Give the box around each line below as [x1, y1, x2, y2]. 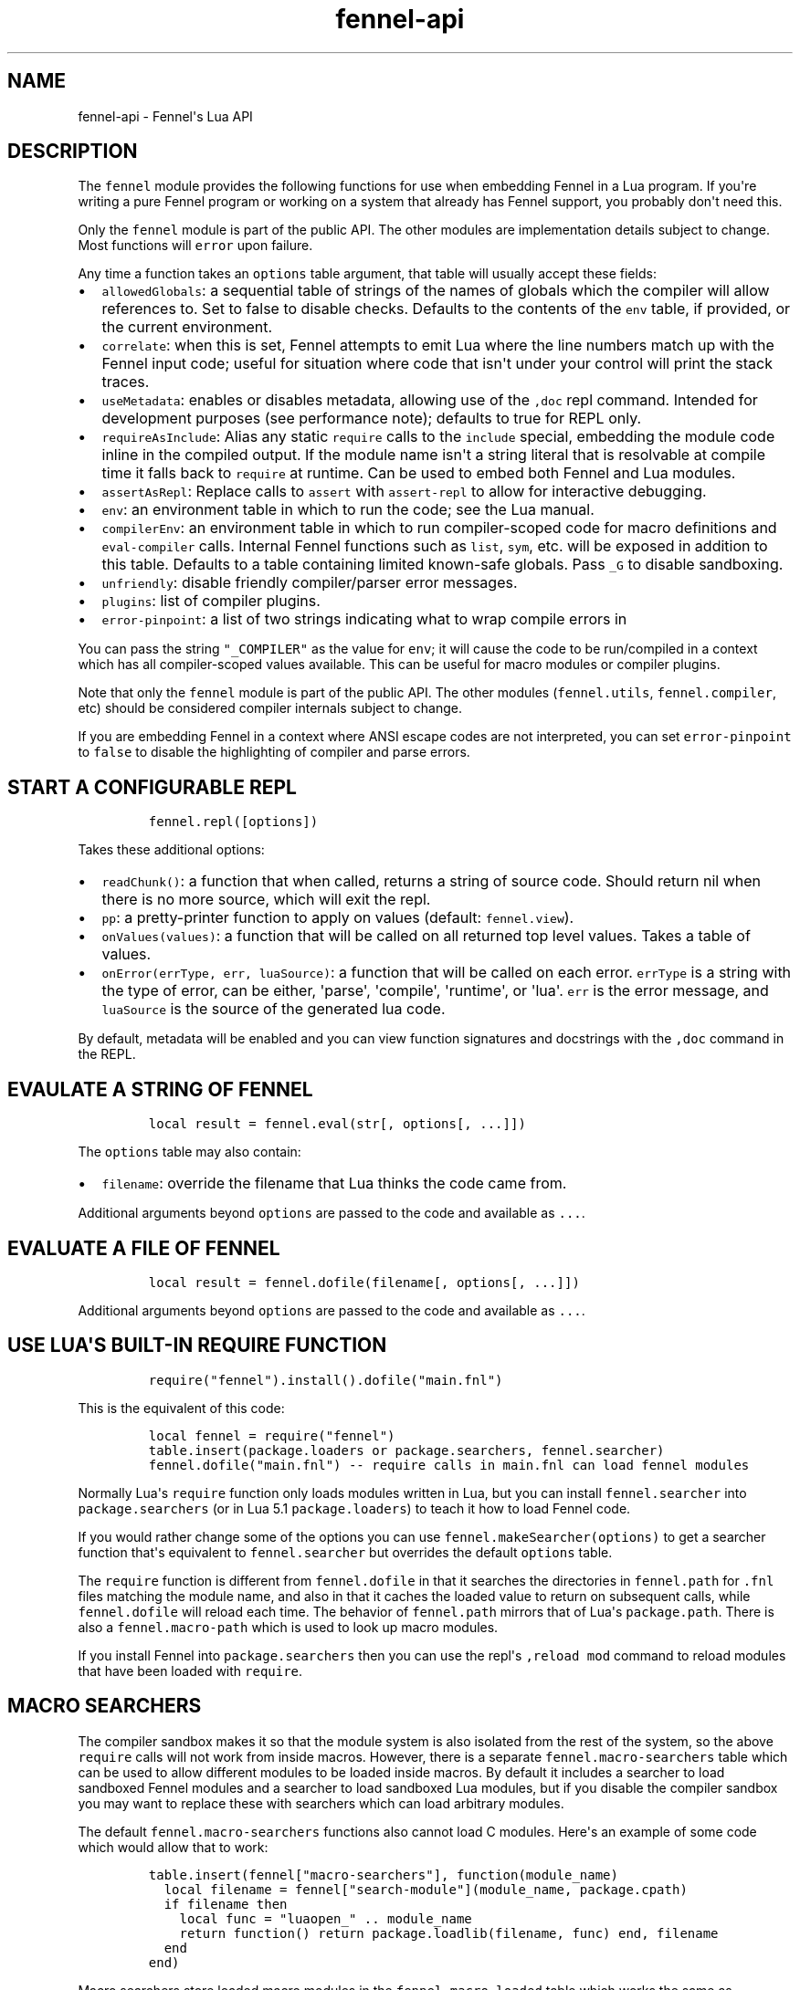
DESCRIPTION [7, 140, 138, 163]
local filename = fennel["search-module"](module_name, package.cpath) [163, 1881, 688, 1897]
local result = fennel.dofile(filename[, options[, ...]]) [148, 1274, 580, 1290]
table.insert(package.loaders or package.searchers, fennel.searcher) [148, 1442, 665, 1458]
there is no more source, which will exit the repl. [101, 890, 431, 909]
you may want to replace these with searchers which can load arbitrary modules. [78, 1795, 564, 1811]
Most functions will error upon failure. [78, 237, 313, 254]
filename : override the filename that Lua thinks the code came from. [101, 1174, 567, 1193]
